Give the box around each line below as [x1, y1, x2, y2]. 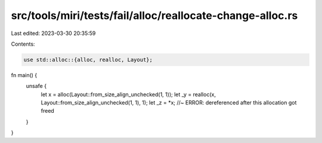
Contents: [11, 40, 35, 47]
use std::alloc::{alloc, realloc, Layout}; [23, 56, 153, 63]
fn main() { [11, 71, 38, 78]
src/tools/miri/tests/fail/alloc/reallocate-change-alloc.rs [11, 9, 298, 22]
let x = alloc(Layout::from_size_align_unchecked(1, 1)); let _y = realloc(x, [41, 91, 216, 98]
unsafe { [26, 82, 47, 90]
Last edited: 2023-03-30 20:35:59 [11, 30, 96, 37]
